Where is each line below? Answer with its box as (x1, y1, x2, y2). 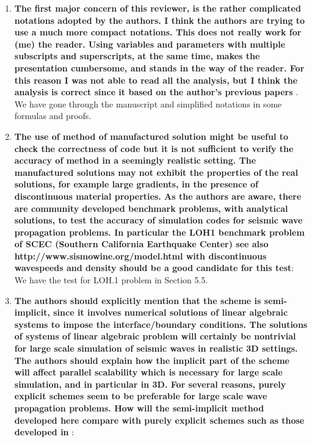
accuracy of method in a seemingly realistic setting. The (14, 154, 256, 167)
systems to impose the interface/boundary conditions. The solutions (14, 317, 308, 330)
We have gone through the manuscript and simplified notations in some (14, 97, 282, 110)
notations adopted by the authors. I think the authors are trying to (14, 13, 305, 26)
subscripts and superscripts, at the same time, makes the (14, 49, 260, 62)
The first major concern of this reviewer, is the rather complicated (14, 2, 301, 14)
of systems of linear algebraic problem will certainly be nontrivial (14, 330, 296, 342)
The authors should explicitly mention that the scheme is (14, 294, 261, 306)
